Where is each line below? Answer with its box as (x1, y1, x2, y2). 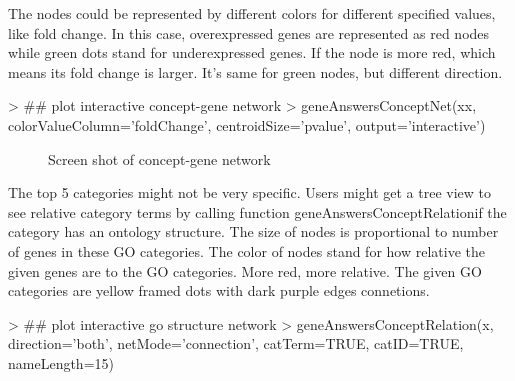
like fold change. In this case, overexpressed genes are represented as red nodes (8, 22, 490, 43)
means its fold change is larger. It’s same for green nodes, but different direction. (8, 61, 503, 82)
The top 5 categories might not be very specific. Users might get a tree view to (8, 182, 491, 203)
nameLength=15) (8, 352, 114, 373)
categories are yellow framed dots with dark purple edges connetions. (8, 280, 430, 301)
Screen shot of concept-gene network (48, 148, 271, 169)
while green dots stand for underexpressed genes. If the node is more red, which (8, 42, 496, 63)
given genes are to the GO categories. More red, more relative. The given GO (8, 260, 482, 281)
